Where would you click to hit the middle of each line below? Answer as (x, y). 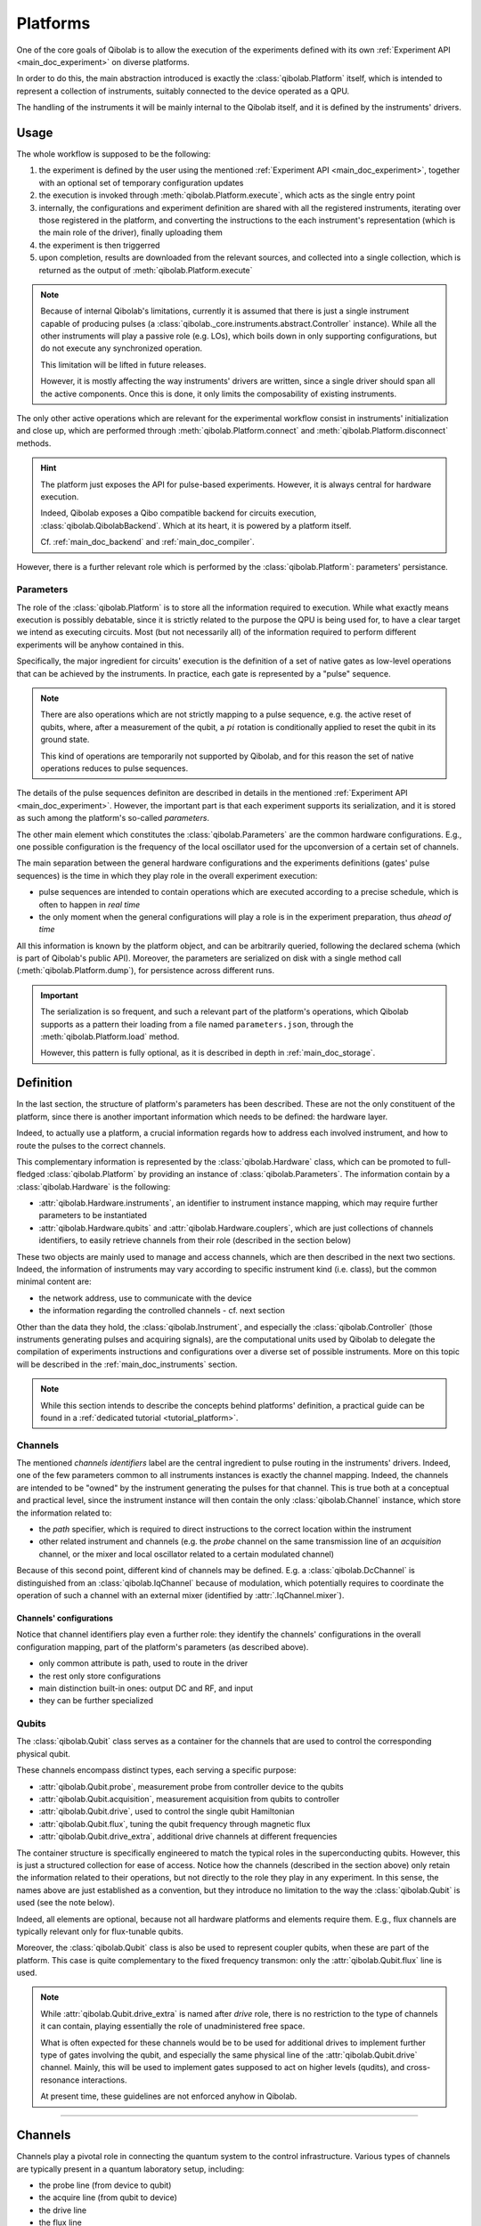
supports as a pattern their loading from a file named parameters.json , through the (197, 1024)
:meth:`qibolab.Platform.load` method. (110, 1036)
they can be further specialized (96, 1701)
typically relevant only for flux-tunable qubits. (100, 1931)
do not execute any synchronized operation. (122, 348)
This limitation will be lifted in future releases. (123, 364)
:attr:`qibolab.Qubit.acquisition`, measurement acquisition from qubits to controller (189, 1799)
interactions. (104, 2080)
